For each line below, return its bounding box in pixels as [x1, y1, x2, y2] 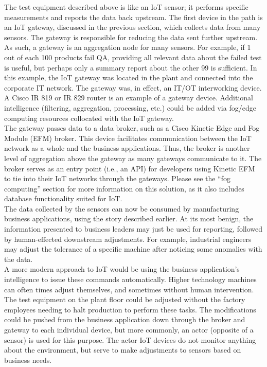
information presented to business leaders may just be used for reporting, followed [4, 223, 263, 234]
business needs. [4, 354, 52, 365]
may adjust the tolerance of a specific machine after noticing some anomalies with [4, 243, 262, 254]
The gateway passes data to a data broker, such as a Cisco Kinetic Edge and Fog [4, 123, 260, 133]
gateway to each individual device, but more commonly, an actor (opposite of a [4, 324, 254, 335]
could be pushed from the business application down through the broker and [4, 314, 245, 325]
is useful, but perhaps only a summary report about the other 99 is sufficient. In [4, 62, 257, 73]
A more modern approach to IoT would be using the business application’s [4, 264, 240, 274]
